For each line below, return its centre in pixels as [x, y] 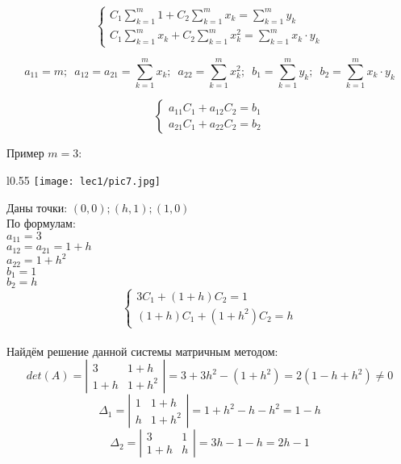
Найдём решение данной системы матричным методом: [142, 351]
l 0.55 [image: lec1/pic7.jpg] [84, 180]
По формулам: [41, 223]
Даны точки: [37, 207]
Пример [25, 153]
